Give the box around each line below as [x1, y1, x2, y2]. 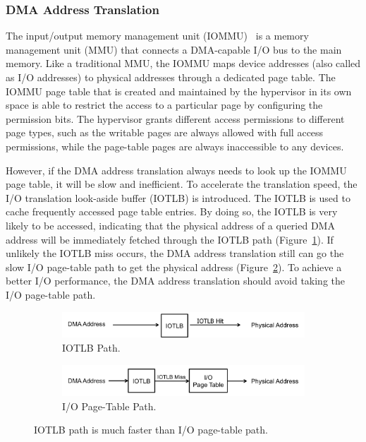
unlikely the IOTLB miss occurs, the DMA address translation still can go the [6, 246, 344, 261]
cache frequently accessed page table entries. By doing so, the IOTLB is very [6, 204, 338, 219]
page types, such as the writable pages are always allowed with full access [6, 125, 324, 140]
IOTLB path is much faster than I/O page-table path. [34, 422, 268, 437]
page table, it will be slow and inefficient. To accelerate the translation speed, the [6, 177, 358, 191]
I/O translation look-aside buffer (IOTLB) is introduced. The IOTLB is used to [6, 190, 350, 205]
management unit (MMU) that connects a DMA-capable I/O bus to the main [6, 42, 342, 56]
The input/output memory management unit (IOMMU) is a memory [6, 28, 309, 43]
